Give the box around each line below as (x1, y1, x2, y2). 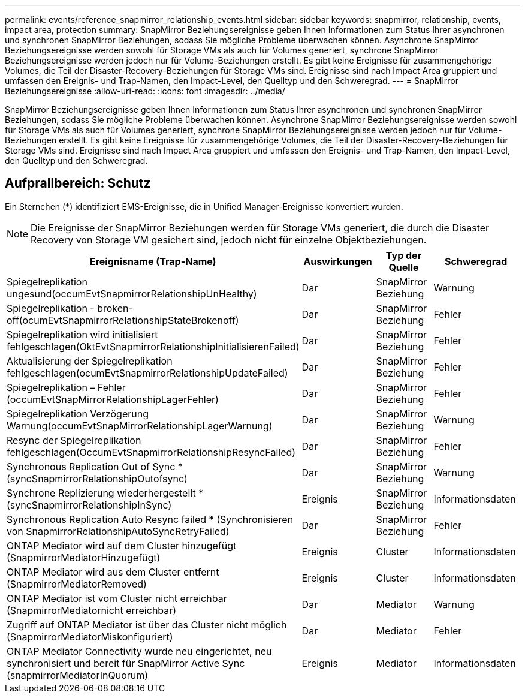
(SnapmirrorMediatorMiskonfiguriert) (7, 630, 173, 643)
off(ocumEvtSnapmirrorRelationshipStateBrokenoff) (7, 314, 239, 326)
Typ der (385, 249, 422, 261)
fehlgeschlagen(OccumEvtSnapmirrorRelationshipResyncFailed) (7, 446, 296, 458)
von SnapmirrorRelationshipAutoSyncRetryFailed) (7, 525, 230, 537)
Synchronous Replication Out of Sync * (7, 460, 183, 473)
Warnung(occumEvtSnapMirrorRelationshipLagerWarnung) (7, 419, 273, 432)
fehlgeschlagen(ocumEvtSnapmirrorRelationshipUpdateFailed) (7, 366, 288, 379)
